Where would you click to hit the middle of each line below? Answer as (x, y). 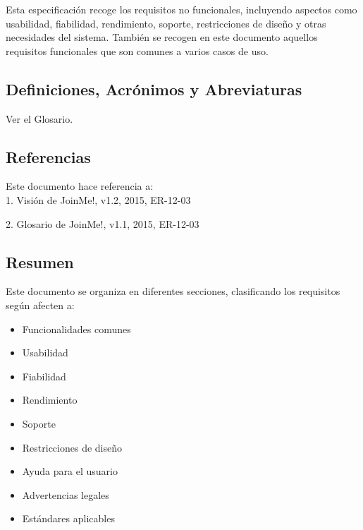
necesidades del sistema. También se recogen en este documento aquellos (162, 37)
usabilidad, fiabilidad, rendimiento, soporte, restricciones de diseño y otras (166, 23)
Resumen (40, 261)
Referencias (48, 156)
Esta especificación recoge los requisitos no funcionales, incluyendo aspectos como (181, 9)
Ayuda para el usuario (70, 471)
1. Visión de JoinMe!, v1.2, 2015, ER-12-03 (98, 199)
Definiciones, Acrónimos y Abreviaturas (154, 89)
